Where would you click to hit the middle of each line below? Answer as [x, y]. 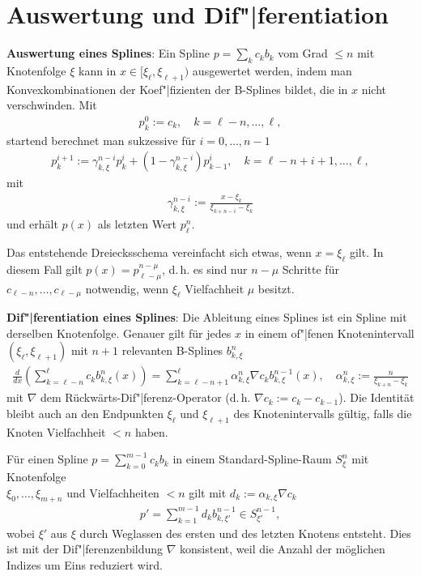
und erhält [32, 224]
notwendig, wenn [127, 288]
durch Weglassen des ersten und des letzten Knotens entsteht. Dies [245, 533]
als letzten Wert [137, 224]
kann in [97, 70]
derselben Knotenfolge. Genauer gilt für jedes [119, 333]
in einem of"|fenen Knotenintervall [330, 333]
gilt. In [366, 252]
